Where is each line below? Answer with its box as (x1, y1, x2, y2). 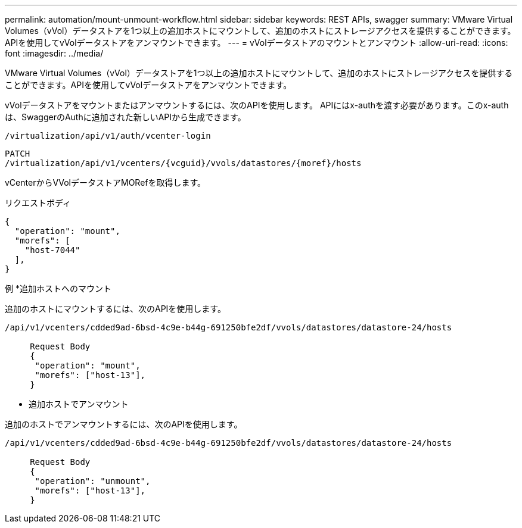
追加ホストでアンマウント (29, 399, 129, 409)
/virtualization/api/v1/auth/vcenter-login (5, 131, 211, 140)
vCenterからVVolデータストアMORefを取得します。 (5, 177, 206, 188)
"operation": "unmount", (35, 476, 151, 486)
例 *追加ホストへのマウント (5, 283, 111, 293)
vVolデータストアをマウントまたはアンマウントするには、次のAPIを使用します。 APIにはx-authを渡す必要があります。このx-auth (5, 100, 509, 110)
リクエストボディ (5, 198, 72, 208)
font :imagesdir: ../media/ (5, 48, 104, 58)
